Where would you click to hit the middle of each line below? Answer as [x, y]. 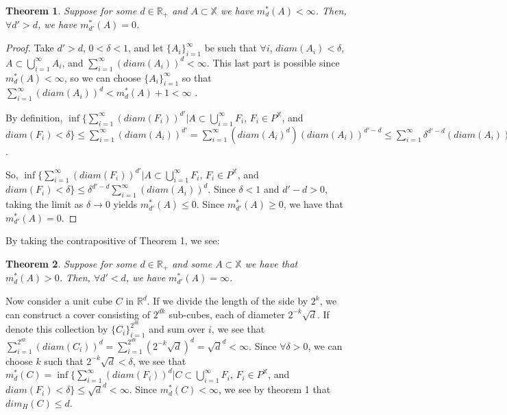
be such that [231, 48]
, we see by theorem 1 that [275, 389]
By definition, [34, 117]
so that [197, 77]
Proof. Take [30, 48]
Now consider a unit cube [59, 301]
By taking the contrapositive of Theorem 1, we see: [113, 240]
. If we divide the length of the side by [227, 301]
